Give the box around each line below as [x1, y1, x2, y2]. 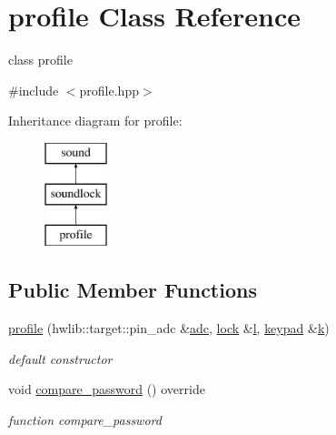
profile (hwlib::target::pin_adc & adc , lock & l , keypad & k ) [8, 319, 330, 338]
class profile [8, 50, 73, 69]
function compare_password [8, 410, 162, 429]
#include [8, 80, 59, 99]
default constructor [8, 349, 113, 368]
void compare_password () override [8, 379, 205, 399]
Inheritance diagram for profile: [8, 111, 183, 130]
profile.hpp [79, 80, 139, 99]
